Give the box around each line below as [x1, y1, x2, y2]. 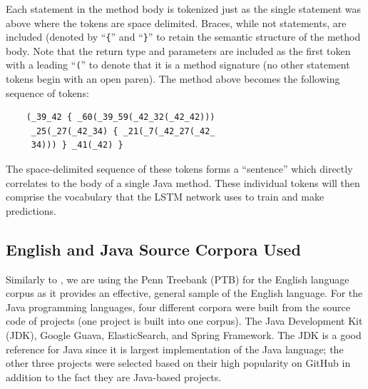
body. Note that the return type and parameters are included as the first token [6, 43, 351, 58]
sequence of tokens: [6, 85, 89, 100]
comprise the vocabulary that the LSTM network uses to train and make [6, 189, 324, 204]
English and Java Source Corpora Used [6, 238, 301, 260]
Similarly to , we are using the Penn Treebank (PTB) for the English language [6, 271, 349, 286]
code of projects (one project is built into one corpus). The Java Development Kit [6, 313, 363, 328]
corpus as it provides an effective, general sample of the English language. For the [6, 286, 363, 300]
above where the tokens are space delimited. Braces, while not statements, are [6, 15, 347, 30]
